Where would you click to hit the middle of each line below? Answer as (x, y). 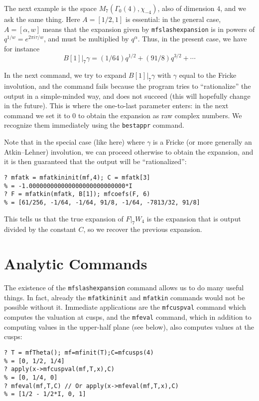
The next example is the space (51, 8)
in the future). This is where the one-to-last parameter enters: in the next (116, 105)
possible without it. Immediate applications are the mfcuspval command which (125, 307)
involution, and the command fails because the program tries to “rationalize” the (128, 86)
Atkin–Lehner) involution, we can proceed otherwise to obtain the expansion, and (129, 151)
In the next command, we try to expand (65, 75)
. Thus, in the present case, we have (192, 39)
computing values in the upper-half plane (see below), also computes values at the (129, 326)
